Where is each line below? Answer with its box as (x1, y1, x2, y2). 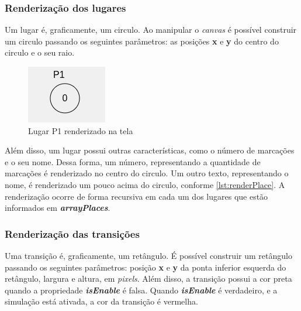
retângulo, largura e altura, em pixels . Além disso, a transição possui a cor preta (5, 272, 292, 285)
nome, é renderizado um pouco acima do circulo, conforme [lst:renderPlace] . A (5, 178, 285, 190)
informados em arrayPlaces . (5, 201, 110, 214)
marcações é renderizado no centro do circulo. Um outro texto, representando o (5, 167, 289, 179)
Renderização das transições (5, 226, 140, 241)
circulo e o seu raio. (5, 46, 75, 59)
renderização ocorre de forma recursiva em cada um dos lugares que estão (5, 190, 268, 202)
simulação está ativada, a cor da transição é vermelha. (5, 295, 198, 307)
